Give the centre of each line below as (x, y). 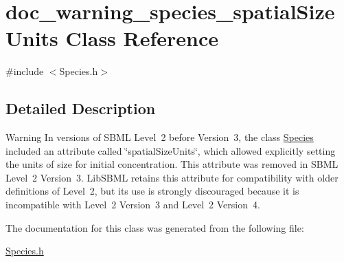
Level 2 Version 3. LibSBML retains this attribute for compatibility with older (172, 177)
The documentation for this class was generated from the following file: (155, 227)
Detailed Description (81, 108)
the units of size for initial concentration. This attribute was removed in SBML (172, 164)
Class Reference (142, 38)
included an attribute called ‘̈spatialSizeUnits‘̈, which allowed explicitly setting (171, 150)
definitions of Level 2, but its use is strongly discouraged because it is (152, 191)
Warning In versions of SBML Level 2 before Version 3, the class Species (160, 137)
